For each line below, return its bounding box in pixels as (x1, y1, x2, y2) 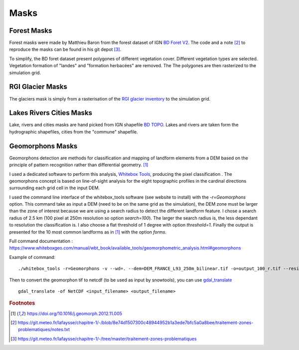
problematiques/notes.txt (18, 327, 70, 333)
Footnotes (9, 300, 35, 307)
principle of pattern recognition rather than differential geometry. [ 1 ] (9, 162, 149, 168)
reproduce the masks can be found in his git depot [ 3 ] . (9, 46, 122, 52)
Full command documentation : (9, 238, 73, 244)
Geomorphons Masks (9, 142, 78, 150)
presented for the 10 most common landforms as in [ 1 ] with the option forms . (9, 229, 167, 235)
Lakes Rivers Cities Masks (9, 109, 92, 117)
